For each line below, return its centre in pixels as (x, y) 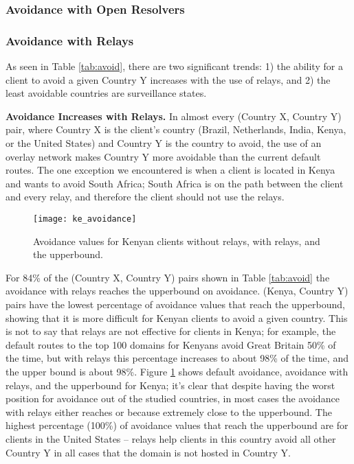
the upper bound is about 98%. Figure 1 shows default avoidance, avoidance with (177, 371)
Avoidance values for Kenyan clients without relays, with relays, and (177, 241)
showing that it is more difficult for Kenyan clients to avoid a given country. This (177, 317)
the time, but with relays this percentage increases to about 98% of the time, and (177, 358)
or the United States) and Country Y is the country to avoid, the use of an (164, 143)
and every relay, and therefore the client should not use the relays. (145, 197)
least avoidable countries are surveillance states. (106, 93)
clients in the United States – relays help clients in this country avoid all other (171, 438)
